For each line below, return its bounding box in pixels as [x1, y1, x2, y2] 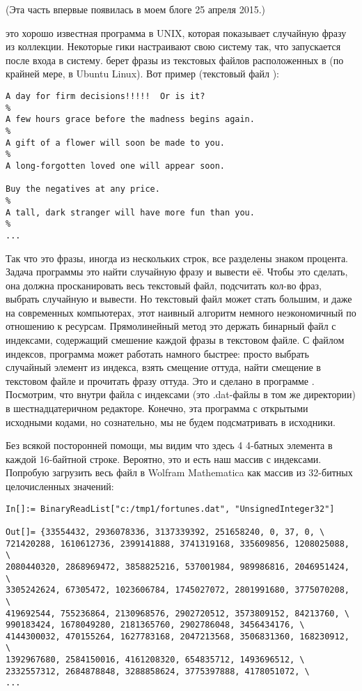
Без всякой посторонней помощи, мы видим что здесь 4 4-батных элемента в [6, 438, 333, 453]
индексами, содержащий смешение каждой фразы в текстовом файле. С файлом [6, 333, 345, 347]
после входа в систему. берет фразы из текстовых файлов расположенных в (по [6, 52, 344, 67]
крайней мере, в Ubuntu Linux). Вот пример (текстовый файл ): [6, 66, 280, 81]
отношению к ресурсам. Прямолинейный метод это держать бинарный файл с [6, 319, 336, 333]
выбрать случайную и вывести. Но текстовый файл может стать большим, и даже [6, 291, 352, 306]
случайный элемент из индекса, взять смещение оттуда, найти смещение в [6, 360, 321, 374]
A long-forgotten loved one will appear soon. [6, 160, 225, 171]
